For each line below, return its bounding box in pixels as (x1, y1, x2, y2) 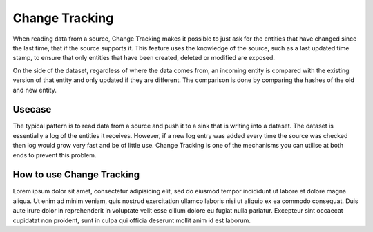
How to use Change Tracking (12, 169, 140, 181)
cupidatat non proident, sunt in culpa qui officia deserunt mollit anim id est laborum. (12, 216, 251, 224)
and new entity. (12, 86, 57, 94)
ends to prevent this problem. (12, 151, 97, 159)
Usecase (12, 104, 52, 115)
